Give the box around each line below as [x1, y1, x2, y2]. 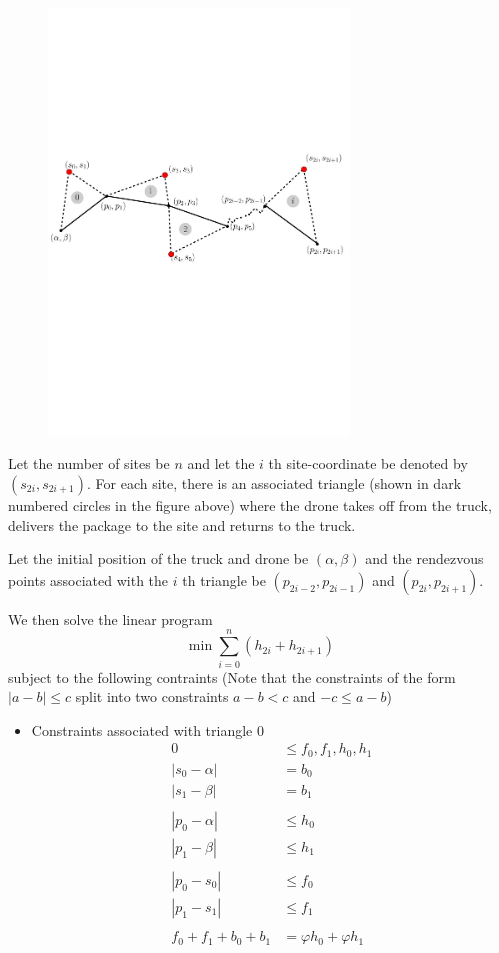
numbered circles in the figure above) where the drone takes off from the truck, [8, 495, 492, 515]
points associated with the [8, 569, 169, 590]
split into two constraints [75, 686, 229, 707]
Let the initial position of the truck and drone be [8, 548, 309, 569]
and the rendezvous [365, 548, 484, 569]
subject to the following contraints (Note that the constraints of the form [8, 666, 456, 687]
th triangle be [182, 569, 266, 590]
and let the [187, 453, 255, 474]
